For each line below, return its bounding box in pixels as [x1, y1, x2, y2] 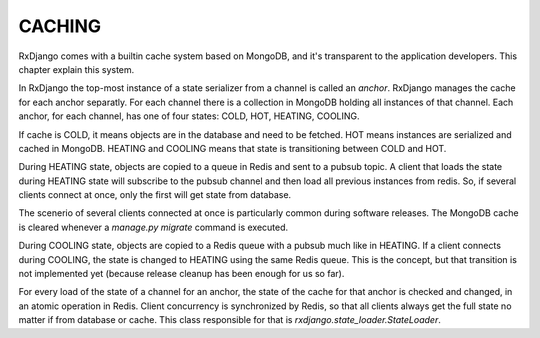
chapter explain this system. [18, 63, 135, 75]
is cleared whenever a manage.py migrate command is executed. [18, 221, 289, 233]
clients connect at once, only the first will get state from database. [18, 189, 292, 201]
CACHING [18, 15, 102, 37]
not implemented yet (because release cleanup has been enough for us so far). [18, 268, 345, 280]
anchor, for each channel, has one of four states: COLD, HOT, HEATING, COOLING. [18, 110, 360, 122]
